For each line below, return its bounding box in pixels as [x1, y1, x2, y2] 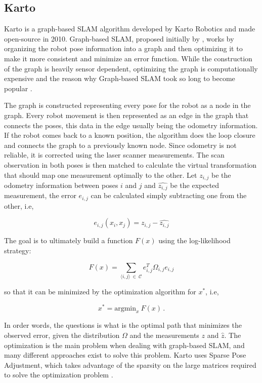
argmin [114, 304, 136, 312]
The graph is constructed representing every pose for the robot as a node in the [4, 100, 251, 110]
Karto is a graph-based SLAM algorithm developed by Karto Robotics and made [4, 23, 255, 34]
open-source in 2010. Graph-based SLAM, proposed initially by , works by [4, 33, 234, 44]
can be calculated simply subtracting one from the [91, 190, 247, 201]
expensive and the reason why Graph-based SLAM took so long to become [4, 73, 235, 84]
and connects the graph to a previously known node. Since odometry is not [4, 139, 237, 150]
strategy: [4, 245, 31, 256]
